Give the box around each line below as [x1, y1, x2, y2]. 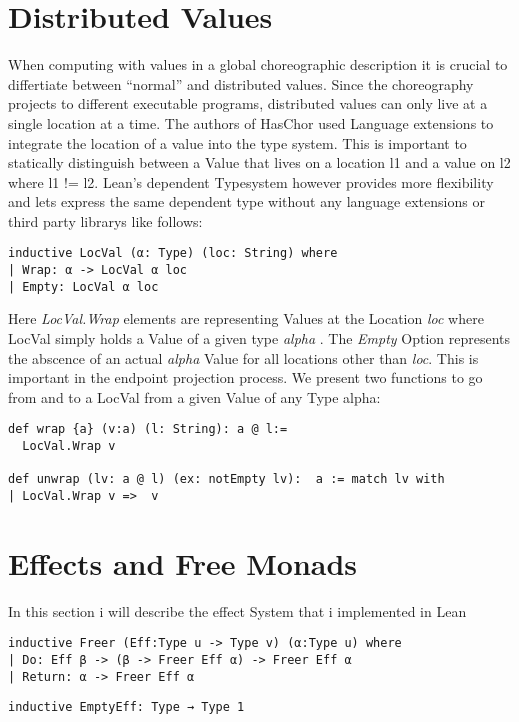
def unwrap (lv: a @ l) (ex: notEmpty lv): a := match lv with [8, 472, 445, 487]
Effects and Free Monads [8, 542, 358, 583]
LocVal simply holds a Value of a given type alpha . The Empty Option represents [8, 328, 511, 349]
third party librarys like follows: [8, 210, 203, 231]
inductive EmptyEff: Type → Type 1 [8, 700, 245, 715]
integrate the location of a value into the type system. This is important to [8, 132, 467, 153]
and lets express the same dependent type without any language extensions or [8, 191, 485, 212]
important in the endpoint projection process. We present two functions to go [8, 367, 483, 388]
